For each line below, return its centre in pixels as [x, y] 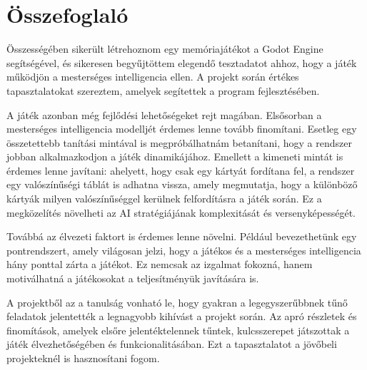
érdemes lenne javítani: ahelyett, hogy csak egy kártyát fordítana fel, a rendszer [181, 170]
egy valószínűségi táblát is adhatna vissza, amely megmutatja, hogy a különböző [182, 184]
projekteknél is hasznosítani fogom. [83, 358]
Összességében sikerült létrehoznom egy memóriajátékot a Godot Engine [165, 49]
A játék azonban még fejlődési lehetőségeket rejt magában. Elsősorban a [164, 114]
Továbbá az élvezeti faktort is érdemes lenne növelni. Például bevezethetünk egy [182, 236]
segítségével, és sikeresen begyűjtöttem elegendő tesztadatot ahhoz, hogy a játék [182, 62]
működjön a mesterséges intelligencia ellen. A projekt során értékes [153, 77]
